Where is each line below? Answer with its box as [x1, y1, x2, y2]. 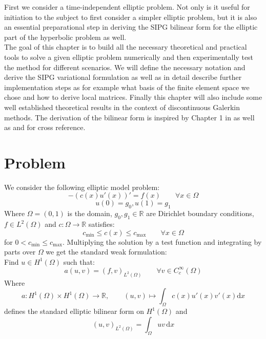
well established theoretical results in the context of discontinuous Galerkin [4, 101, 240, 112]
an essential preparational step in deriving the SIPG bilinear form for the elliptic [4, 22, 258, 32]
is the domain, [67, 208, 112, 219]
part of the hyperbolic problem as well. [4, 31, 127, 42]
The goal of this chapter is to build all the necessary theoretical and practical [4, 41, 247, 52]
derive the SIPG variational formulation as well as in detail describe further [4, 72, 242, 82]
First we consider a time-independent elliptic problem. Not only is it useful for [4, 2, 250, 12]
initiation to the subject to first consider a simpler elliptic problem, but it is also [4, 11, 257, 22]
